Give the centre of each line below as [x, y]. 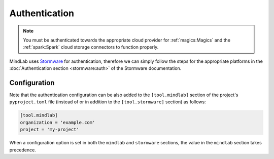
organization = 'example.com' [58, 122]
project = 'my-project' [50, 130]
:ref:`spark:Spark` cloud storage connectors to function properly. [91, 47]
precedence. [23, 150]
